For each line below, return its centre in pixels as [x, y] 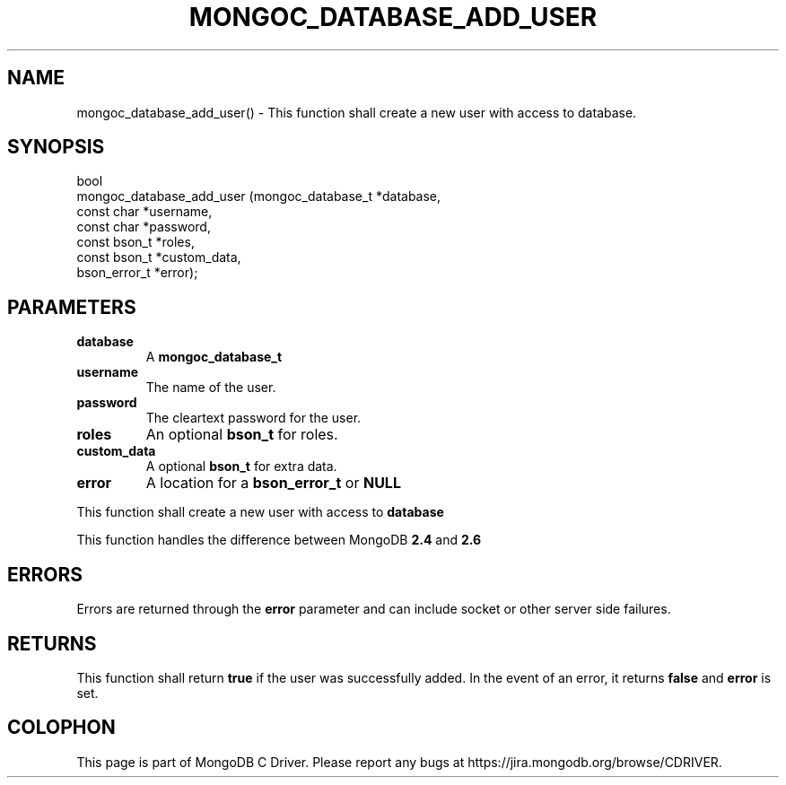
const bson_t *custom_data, [159, 257]
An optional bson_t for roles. [242, 435]
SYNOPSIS [56, 147]
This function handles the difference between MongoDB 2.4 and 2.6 [279, 540]
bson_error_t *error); [137, 273]
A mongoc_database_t [214, 357]
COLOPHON [61, 728]
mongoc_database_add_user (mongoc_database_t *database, [259, 196]
